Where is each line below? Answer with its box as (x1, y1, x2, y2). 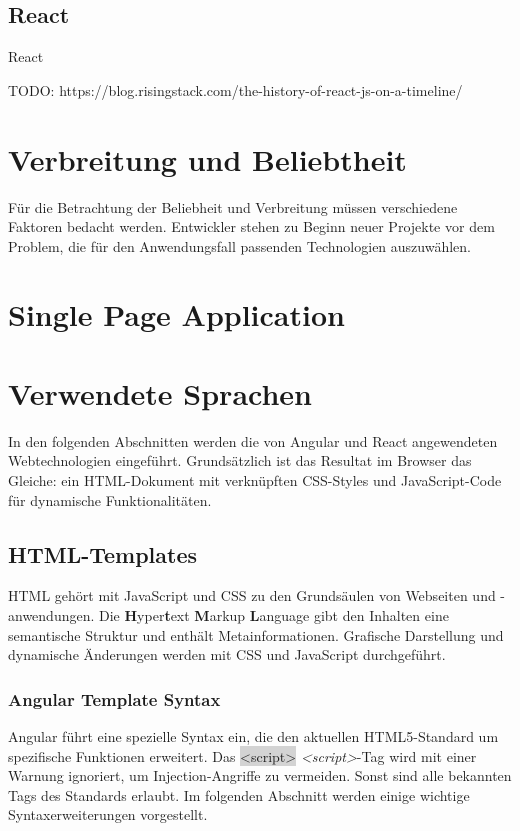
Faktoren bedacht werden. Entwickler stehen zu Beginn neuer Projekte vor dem (8, 216, 495, 237)
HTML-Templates (8, 538, 198, 569)
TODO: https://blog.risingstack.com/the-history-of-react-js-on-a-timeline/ (8, 79, 463, 100)
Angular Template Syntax (8, 686, 221, 711)
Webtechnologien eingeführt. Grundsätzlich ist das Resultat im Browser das (8, 450, 472, 471)
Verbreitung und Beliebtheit (8, 138, 407, 179)
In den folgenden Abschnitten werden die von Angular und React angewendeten (8, 430, 498, 451)
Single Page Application (8, 294, 345, 335)
